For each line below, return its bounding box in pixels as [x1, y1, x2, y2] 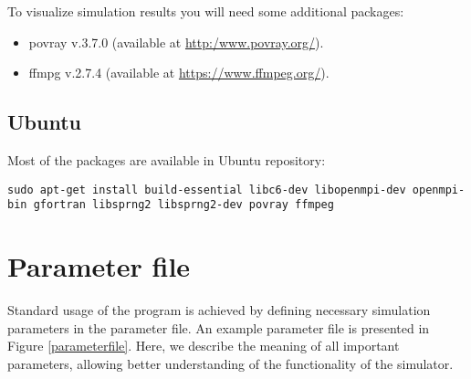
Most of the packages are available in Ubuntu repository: [7, 150, 326, 169]
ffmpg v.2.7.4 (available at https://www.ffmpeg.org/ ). [28, 63, 330, 82]
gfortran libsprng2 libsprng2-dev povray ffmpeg [33, 198, 334, 212]
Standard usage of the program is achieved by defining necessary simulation [7, 300, 431, 320]
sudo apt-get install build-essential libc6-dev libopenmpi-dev [7, 183, 406, 196]
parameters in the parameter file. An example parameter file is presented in [7, 318, 430, 337]
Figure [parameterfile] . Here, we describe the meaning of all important [7, 336, 400, 355]
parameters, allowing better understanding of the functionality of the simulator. [7, 353, 454, 373]
